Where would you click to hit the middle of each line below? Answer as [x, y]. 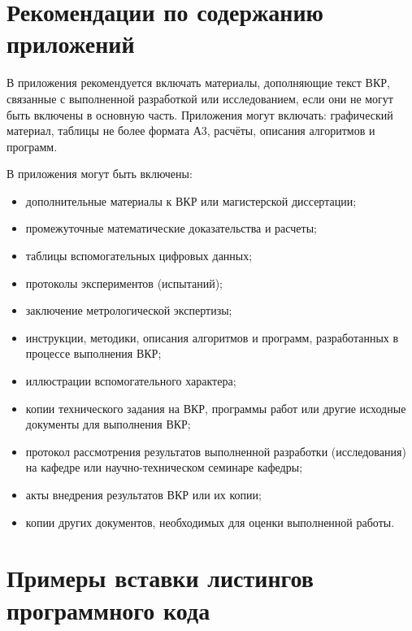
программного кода [108, 609]
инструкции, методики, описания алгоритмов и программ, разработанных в [212, 337]
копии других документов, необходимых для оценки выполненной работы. [210, 522]
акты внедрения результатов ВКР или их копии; [143, 494]
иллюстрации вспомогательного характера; [131, 381]
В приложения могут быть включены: [100, 174]
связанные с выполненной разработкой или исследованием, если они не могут [200, 98]
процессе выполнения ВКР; [93, 353]
